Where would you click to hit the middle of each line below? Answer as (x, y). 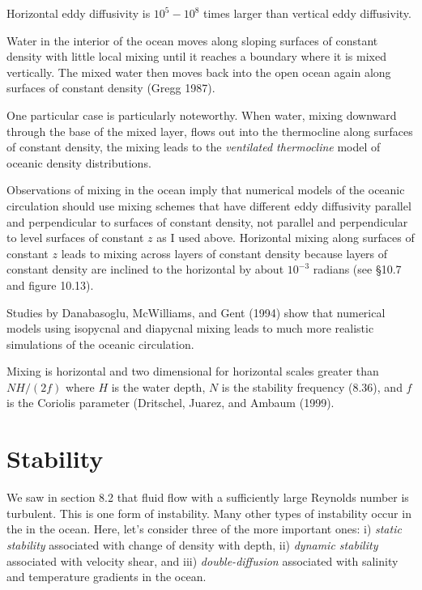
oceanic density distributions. (79, 162)
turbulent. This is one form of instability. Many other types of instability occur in (209, 513)
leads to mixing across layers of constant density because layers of (224, 253)
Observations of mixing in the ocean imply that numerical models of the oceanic (206, 190)
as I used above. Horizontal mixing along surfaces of (286, 238)
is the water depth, (158, 386)
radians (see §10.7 (357, 269)
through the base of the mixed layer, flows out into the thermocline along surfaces (210, 131)
